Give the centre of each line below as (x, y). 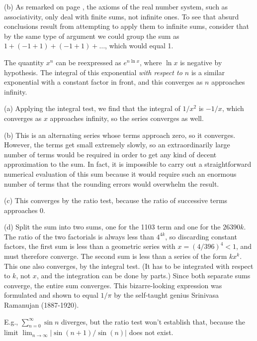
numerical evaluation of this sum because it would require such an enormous (120, 173)
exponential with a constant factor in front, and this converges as (103, 82)
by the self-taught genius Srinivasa (166, 295)
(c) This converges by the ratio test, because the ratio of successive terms (116, 200)
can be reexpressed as (88, 62)
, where (151, 62)
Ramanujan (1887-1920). (42, 305)
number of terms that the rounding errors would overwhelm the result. (112, 183)
